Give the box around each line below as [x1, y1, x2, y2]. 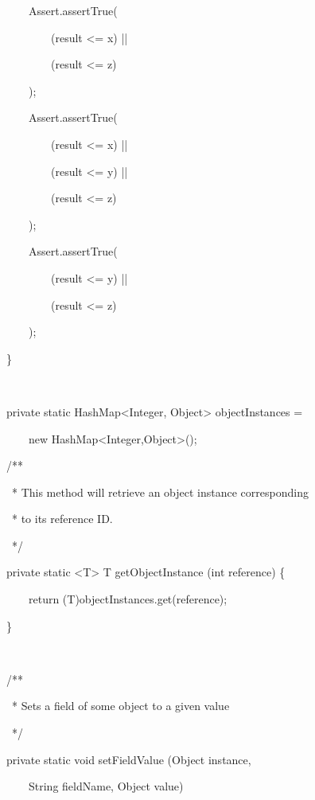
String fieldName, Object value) [28, 778, 184, 794]
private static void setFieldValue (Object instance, [6, 751, 251, 767]
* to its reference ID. [11, 510, 113, 527]
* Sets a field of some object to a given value [11, 697, 230, 714]
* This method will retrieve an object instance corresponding [11, 483, 309, 500]
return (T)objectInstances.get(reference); [28, 591, 227, 607]
